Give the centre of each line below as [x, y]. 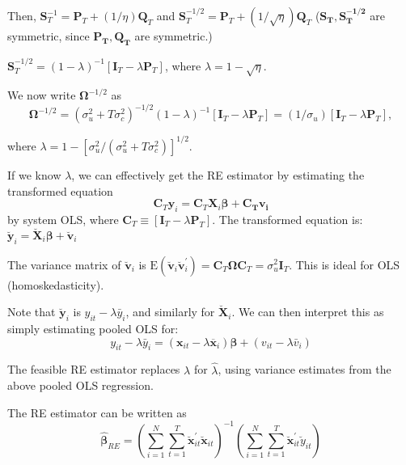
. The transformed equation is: [288, 219]
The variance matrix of [64, 264]
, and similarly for [170, 312]
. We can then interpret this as [308, 312]
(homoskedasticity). [56, 284]
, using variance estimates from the [304, 369]
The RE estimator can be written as [97, 412]
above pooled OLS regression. [80, 385]
